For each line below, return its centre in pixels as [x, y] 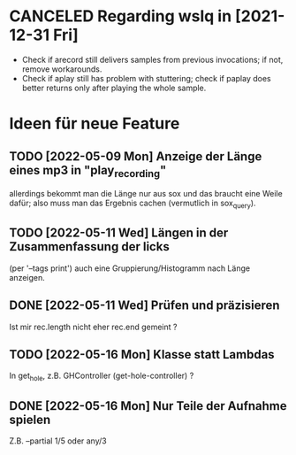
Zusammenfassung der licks [89, 247]
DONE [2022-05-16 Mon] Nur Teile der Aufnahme [148, 406]
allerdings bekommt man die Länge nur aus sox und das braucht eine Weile [146, 194]
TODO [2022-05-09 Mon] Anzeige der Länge [136, 156]
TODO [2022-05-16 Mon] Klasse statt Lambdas [142, 355]
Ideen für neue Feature [95, 123]
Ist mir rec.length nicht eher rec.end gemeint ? [93, 327]
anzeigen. [27, 277]
